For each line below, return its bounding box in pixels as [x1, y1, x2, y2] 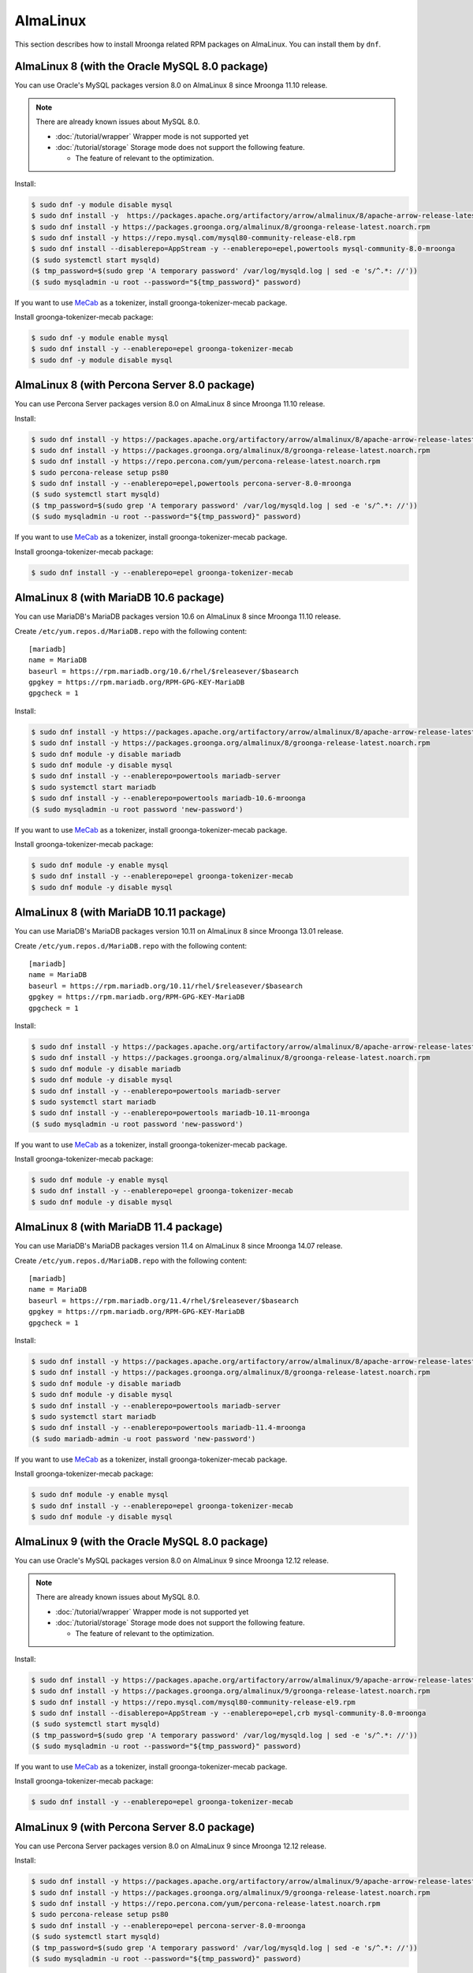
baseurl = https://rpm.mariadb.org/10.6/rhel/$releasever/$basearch [28, 667, 299, 676]
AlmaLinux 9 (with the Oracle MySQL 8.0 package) [14, 1535, 268, 1548]
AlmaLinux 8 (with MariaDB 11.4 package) [14, 1220, 223, 1234]
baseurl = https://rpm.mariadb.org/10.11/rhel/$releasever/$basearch [28, 981, 304, 990]
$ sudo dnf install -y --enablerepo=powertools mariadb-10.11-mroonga [31, 1109, 311, 1118]
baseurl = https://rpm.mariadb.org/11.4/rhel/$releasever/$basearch [28, 1296, 299, 1305]
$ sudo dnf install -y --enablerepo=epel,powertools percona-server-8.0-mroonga [31, 479, 352, 489]
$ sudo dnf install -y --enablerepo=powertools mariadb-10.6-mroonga [31, 794, 306, 803]
